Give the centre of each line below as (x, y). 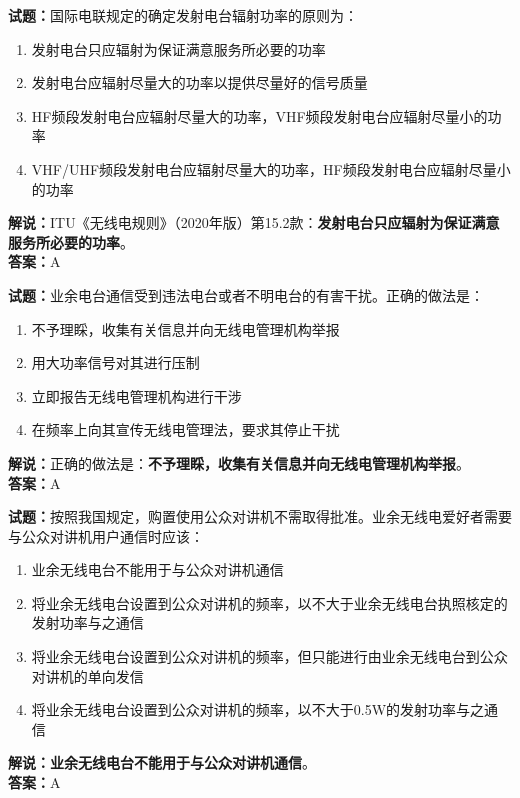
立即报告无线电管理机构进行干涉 (136, 395)
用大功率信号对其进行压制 (115, 362)
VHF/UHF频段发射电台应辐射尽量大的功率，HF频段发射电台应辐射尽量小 (271, 168)
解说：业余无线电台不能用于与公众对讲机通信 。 (162, 762)
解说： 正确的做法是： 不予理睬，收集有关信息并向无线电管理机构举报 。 (239, 462)
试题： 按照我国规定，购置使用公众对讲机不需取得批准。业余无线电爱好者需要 (260, 516)
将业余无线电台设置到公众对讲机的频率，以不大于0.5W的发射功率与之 (258, 709)
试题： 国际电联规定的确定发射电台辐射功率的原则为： (183, 15)
